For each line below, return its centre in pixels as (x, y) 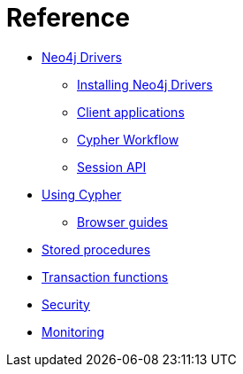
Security (66, 304)
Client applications (131, 112)
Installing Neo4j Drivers (145, 84)
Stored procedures (96, 249)
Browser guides (122, 222)
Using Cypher (82, 194)
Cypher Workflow (128, 139)
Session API (112, 167)
